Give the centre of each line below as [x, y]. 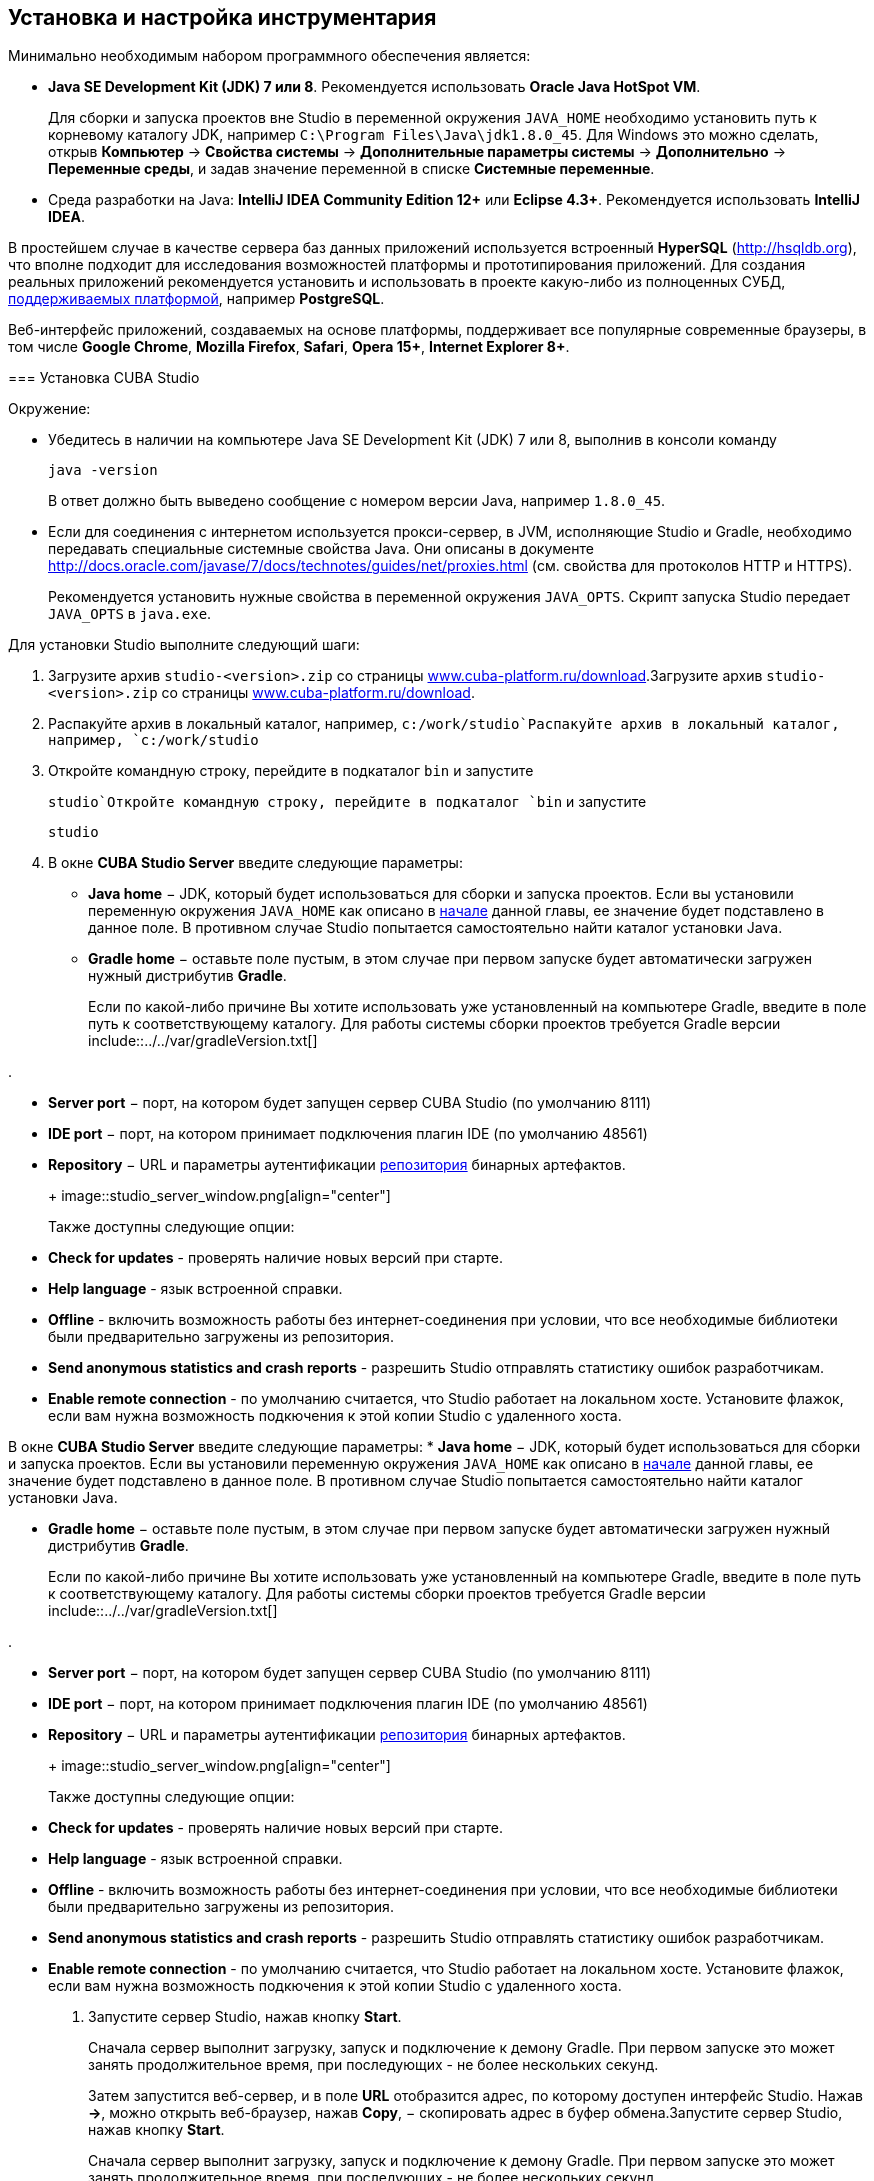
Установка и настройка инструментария [222, 17]
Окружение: [49, 409]
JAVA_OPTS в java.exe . [130, 614]
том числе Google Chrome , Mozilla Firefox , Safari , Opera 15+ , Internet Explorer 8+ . [289, 347]
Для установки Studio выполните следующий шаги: [184, 645]
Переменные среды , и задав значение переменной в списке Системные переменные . [351, 169]
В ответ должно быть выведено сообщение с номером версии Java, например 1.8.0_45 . [357, 501]
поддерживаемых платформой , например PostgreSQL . [196, 299]
